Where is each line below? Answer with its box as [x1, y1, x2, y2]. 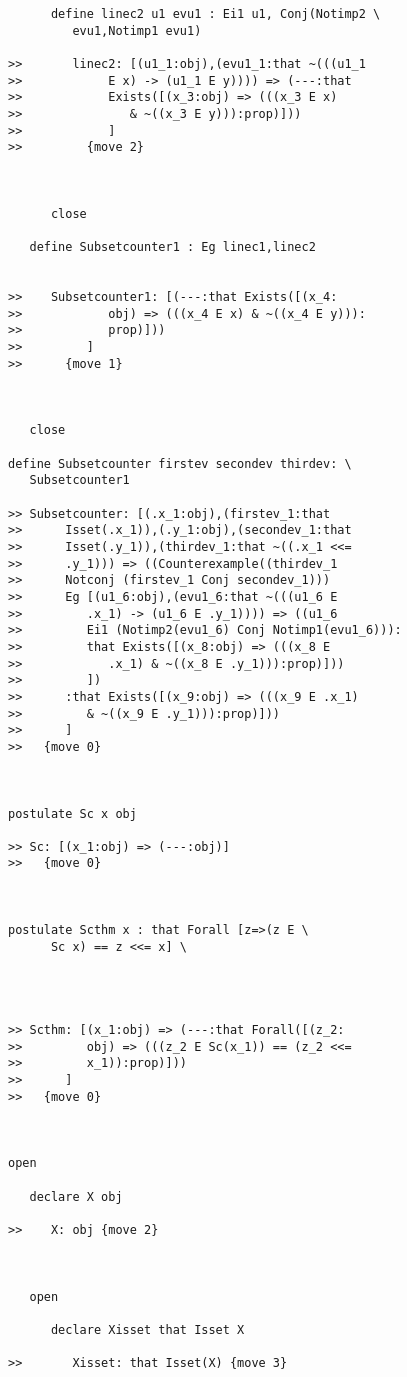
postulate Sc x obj [8, 806, 137, 821]
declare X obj [29, 1189, 123, 1204]
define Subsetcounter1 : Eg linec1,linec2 [29, 240, 316, 255]
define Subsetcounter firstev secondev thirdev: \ [8, 456, 352, 471]
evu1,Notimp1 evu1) [72, 23, 202, 38]
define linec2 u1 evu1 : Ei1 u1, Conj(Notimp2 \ [50, 7, 381, 21]
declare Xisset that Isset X [50, 1322, 245, 1337]
